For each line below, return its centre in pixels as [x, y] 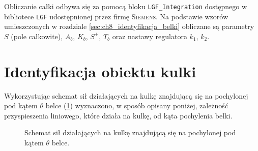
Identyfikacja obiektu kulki [100, 71]
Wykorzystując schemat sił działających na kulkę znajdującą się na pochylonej [126, 95]
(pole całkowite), [37, 36]
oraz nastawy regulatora [150, 36]
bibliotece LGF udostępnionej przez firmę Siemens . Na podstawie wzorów [116, 16]
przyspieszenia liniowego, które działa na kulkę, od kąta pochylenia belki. [118, 115]
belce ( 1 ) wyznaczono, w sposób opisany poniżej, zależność [137, 105]
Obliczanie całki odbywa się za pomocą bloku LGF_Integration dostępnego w [126, 6]
